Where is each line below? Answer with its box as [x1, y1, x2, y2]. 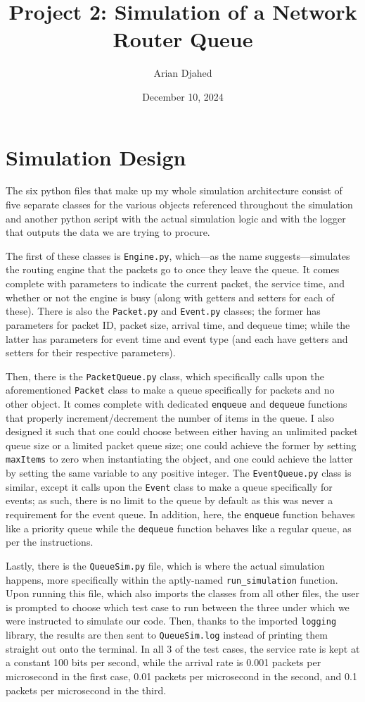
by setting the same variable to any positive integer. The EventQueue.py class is [6, 465, 352, 480]
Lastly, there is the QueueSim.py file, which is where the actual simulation [6, 558, 325, 572]
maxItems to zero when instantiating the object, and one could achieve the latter [6, 451, 353, 466]
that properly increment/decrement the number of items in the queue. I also [6, 410, 334, 425]
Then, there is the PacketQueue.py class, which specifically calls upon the [6, 368, 324, 383]
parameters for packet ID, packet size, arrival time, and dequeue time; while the [6, 317, 350, 332]
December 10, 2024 [142, 89, 224, 104]
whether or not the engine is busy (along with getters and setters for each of [6, 289, 335, 304]
